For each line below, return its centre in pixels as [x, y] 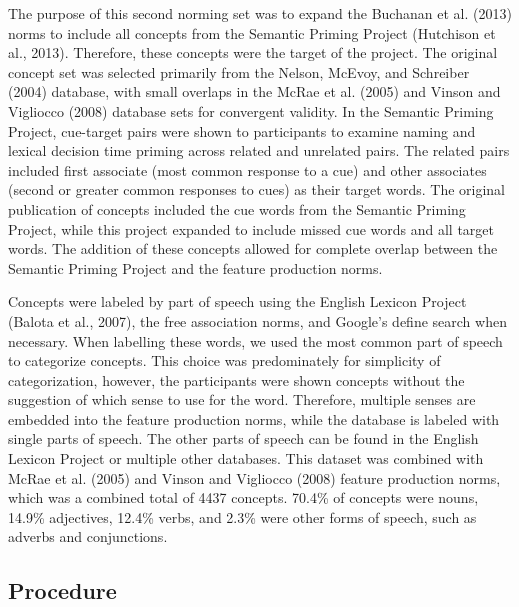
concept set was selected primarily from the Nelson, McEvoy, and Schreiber [239, 71]
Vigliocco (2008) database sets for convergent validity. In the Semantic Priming [251, 110]
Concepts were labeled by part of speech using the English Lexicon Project [237, 301]
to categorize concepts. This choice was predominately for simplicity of [224, 360]
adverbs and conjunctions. [88, 536]
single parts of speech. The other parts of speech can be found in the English [243, 438]
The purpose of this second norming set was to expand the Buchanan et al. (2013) [260, 13]
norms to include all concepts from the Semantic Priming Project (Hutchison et [252, 32]
